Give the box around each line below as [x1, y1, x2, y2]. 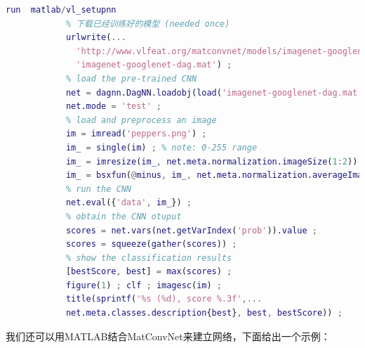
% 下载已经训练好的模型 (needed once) [65, 18, 230, 29]
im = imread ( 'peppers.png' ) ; [65, 129, 207, 139]
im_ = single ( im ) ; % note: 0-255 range [65, 142, 258, 153]
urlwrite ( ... [65, 32, 126, 43]
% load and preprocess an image [65, 115, 217, 125]
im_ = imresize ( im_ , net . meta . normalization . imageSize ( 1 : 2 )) [65, 156, 358, 167]
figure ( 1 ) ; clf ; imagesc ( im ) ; [65, 280, 222, 290]
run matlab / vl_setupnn [6, 5, 117, 15]
